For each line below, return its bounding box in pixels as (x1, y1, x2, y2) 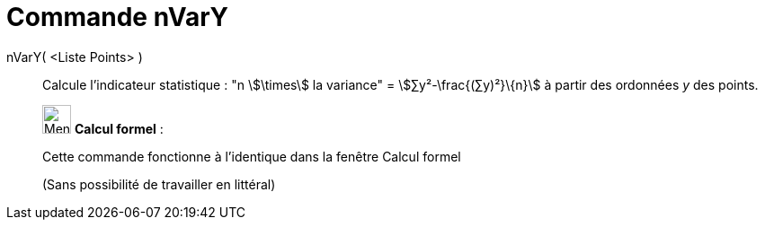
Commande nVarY (6, 2, 229, 32)
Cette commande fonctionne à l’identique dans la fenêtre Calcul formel (42, 148, 461, 164)
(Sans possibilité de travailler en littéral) (42, 176, 276, 192)
